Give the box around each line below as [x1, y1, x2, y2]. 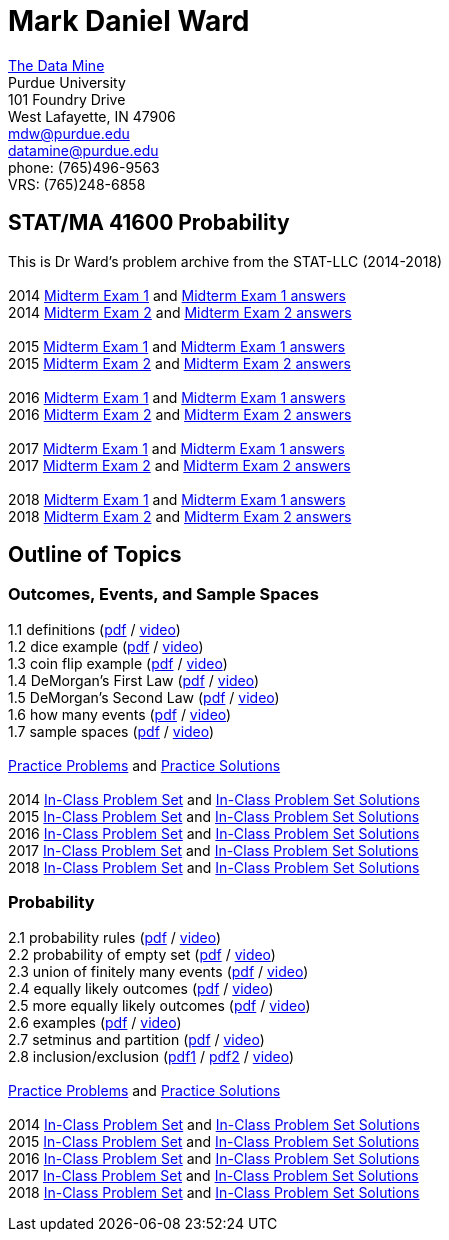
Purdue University [8, 73, 126, 91]
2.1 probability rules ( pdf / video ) [8, 928, 222, 946]
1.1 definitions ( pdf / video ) [8, 620, 181, 638]
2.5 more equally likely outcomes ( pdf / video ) [8, 996, 311, 1014]
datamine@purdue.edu [8, 141, 159, 159]
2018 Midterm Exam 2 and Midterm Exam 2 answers [8, 507, 352, 525]
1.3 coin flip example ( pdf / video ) [8, 654, 228, 672]
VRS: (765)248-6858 [8, 175, 146, 193]
